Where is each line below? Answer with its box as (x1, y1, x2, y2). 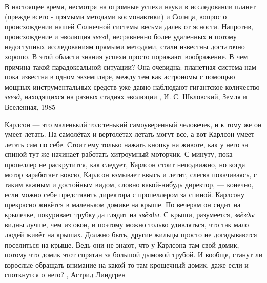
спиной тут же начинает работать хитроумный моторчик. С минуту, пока (5, 149, 233, 159)
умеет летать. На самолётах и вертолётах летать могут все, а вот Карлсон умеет (5, 129, 255, 139)
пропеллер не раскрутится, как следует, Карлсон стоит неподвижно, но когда (5, 158, 245, 169)
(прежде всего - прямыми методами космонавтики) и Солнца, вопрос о (5, 11, 227, 22)
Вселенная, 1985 (5, 101, 56, 112)
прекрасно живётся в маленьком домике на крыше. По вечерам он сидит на (5, 199, 241, 210)
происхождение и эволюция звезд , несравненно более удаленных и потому (5, 31, 237, 42)
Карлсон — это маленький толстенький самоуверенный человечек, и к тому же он (5, 118, 262, 129)
